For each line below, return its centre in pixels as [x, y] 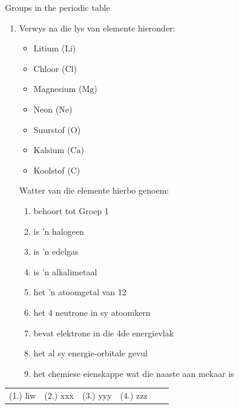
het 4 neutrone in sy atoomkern [92, 312]
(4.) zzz [134, 395]
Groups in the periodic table [57, 7]
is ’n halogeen [59, 231]
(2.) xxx [59, 395]
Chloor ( [49, 68]
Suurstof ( [52, 129]
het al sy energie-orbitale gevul [90, 353]
